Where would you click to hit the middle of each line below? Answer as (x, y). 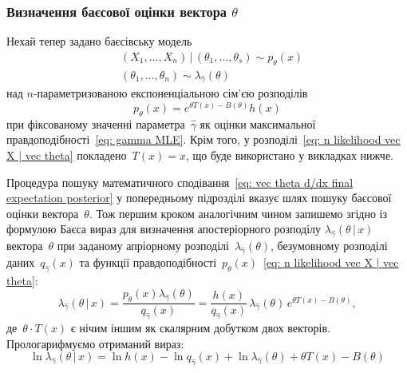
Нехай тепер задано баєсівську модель (99, 41)
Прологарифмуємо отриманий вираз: (95, 343)
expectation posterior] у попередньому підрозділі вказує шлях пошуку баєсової (199, 198)
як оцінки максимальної (258, 123)
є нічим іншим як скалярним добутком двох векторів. (200, 328)
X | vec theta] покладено (67, 155)
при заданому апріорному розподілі (143, 246)
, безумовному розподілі (329, 246)
